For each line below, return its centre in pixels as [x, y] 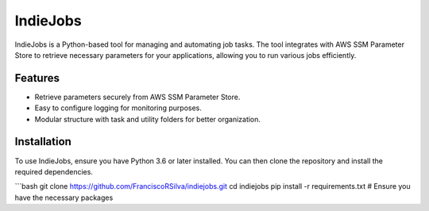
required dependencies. [54, 171]
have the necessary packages [64, 198]
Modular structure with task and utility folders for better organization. [148, 119]
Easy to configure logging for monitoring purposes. [118, 108]
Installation [43, 142]
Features [37, 78]
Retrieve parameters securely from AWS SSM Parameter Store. [137, 97]
